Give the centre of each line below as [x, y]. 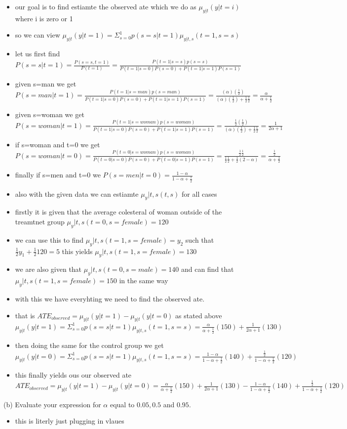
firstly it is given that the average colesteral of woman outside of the [118, 212]
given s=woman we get [50, 114]
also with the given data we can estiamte [77, 193]
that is [25, 315]
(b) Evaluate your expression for [52, 404]
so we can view [38, 35]
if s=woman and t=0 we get [58, 144]
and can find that [207, 269]
